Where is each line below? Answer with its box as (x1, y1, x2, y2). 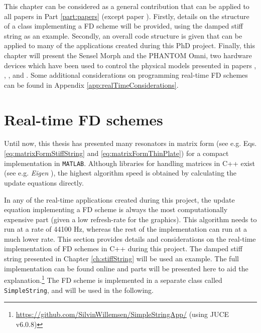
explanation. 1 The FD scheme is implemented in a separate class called (4, 273, 222, 285)
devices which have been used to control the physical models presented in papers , (4, 60, 256, 70)
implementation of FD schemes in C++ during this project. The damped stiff (4, 243, 242, 254)
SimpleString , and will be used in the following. (4, 284, 154, 295)
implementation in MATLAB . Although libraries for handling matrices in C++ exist (4, 157, 255, 168)
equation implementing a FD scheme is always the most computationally (4, 204, 228, 215)
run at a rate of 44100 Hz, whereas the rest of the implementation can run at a (4, 224, 247, 234)
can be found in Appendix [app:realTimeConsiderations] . (4, 79, 179, 90)
